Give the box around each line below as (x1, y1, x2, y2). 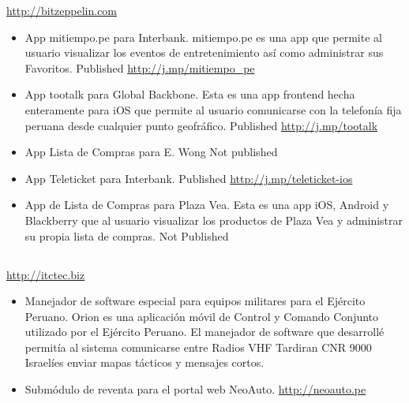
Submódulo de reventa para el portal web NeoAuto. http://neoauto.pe (24, 381, 366, 397)
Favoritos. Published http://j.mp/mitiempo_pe (24, 59, 255, 76)
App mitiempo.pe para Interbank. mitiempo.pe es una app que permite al (24, 28, 382, 45)
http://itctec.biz (6, 266, 85, 282)
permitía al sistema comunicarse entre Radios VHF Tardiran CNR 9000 (24, 338, 372, 355)
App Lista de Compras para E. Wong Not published (24, 144, 278, 160)
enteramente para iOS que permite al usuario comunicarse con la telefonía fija (24, 101, 402, 118)
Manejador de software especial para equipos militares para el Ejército (24, 293, 366, 309)
